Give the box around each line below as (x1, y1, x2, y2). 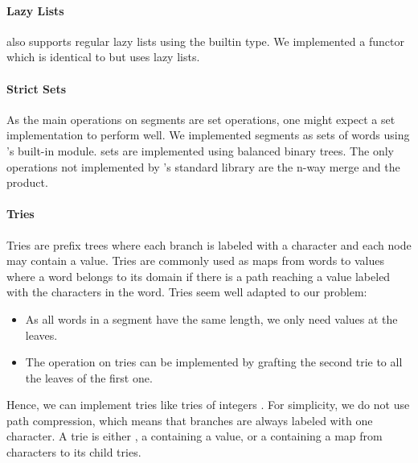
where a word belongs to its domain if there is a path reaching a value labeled (6, 267, 391, 284)
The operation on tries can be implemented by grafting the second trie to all (25, 353, 403, 370)
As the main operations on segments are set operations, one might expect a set (6, 110, 395, 127)
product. (6, 174, 48, 191)
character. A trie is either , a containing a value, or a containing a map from (6, 428, 383, 444)
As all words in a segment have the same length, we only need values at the (25, 310, 398, 327)
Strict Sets (6, 80, 67, 97)
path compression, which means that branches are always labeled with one (6, 411, 373, 428)
